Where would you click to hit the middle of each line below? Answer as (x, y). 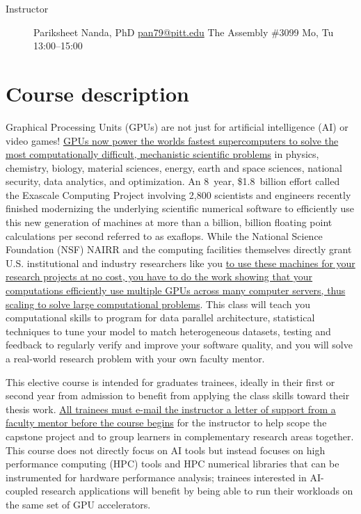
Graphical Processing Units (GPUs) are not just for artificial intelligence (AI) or (177, 126)
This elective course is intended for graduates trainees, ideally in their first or (170, 382)
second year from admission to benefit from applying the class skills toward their (178, 395)
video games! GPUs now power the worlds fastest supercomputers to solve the (172, 140)
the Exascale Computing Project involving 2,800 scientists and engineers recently (178, 194)
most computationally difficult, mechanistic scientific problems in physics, (162, 154)
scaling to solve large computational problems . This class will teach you (158, 304)
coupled (22, 491)
